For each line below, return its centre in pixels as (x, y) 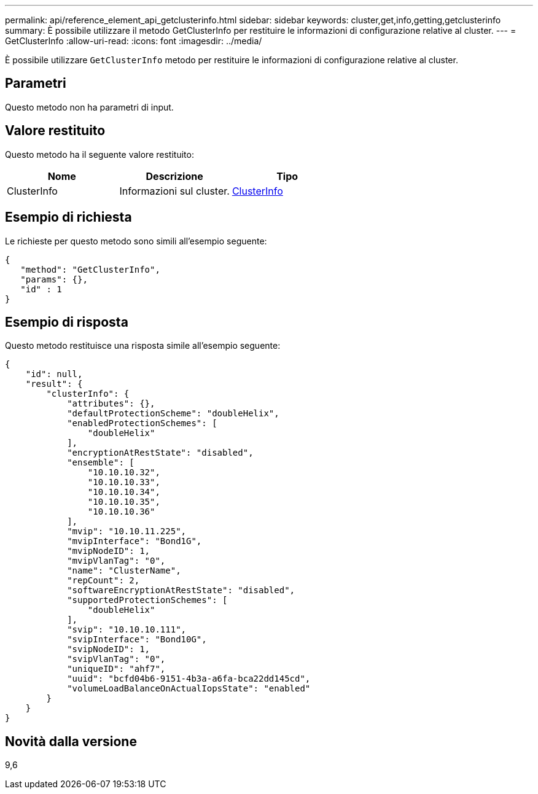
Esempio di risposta (67, 322)
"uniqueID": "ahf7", (116, 669)
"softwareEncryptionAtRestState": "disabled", (181, 590)
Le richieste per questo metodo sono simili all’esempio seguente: (136, 241)
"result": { (54, 384)
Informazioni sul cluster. (174, 191)
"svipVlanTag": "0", (116, 659)
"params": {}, (54, 279)
